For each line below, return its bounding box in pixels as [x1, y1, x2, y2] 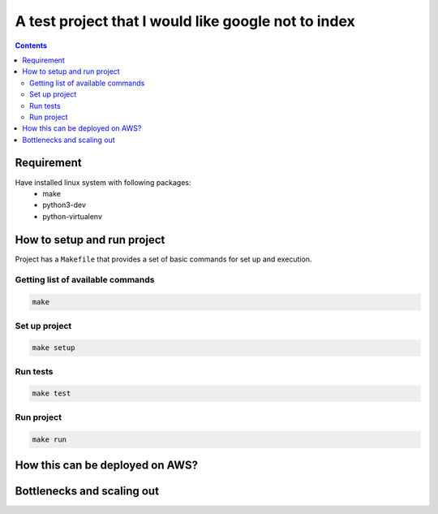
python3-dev [42, 200, 87, 210]
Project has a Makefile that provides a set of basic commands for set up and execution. [15, 254, 312, 264]
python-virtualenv [42, 211, 103, 221]
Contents [15, 41, 48, 50]
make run [32, 434, 67, 444]
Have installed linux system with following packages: [15, 177, 191, 187]
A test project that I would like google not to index [15, 12, 356, 30]
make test [32, 389, 71, 398]
